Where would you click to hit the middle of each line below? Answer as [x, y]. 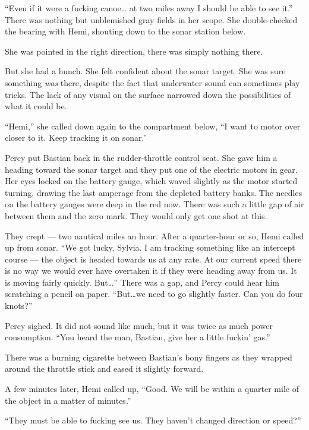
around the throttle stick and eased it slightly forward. [104, 369]
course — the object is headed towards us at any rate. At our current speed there [153, 259]
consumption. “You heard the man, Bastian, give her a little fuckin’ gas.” [138, 337]
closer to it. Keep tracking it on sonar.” [76, 137]
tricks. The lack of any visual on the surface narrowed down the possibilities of [148, 94]
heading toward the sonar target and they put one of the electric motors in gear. [151, 169]
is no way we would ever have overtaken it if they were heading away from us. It [151, 271]
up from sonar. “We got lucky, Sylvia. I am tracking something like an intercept [150, 247]
